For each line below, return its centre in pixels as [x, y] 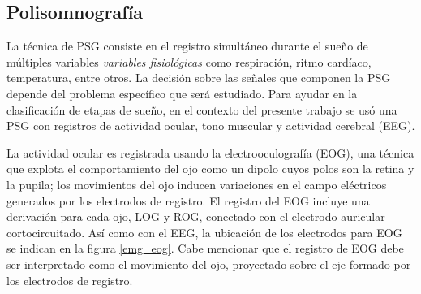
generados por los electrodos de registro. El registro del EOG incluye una [188, 200]
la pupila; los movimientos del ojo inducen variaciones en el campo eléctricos [197, 184]
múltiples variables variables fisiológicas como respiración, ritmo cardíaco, [189, 61]
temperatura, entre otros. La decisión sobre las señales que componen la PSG [199, 78]
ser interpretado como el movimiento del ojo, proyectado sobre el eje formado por [209, 264]
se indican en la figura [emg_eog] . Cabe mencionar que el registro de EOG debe [205, 248]
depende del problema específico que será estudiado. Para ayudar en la [182, 93]
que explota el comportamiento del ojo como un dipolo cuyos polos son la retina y [210, 169]
